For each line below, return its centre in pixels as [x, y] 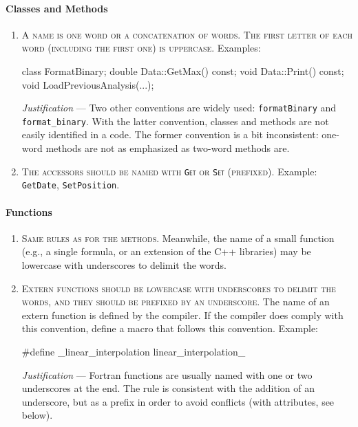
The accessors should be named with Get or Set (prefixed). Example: [169, 171]
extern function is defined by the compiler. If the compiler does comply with [182, 315]
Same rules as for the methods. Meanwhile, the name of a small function [178, 238]
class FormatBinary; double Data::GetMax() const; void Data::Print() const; [183, 70]
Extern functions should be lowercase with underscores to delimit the [179, 288]
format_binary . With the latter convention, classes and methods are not [175, 121]
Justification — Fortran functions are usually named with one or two [167, 374]
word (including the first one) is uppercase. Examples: [141, 48]
